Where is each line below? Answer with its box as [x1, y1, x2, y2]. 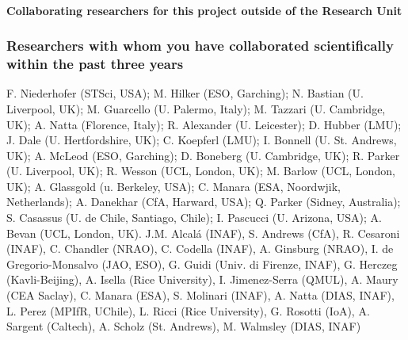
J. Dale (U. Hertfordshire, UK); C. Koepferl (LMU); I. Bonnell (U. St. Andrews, [6, 132, 397, 148]
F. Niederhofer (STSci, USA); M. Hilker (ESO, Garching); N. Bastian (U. [6, 85, 364, 101]
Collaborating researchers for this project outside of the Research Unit [6, 2, 402, 18]
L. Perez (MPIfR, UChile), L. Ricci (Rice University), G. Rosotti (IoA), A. [6, 302, 370, 319]
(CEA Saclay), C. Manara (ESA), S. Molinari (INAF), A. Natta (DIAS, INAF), [6, 287, 395, 304]
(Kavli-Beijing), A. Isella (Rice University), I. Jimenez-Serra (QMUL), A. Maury [6, 271, 398, 288]
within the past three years [6, 54, 184, 74]
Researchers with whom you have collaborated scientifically [6, 36, 394, 55]
